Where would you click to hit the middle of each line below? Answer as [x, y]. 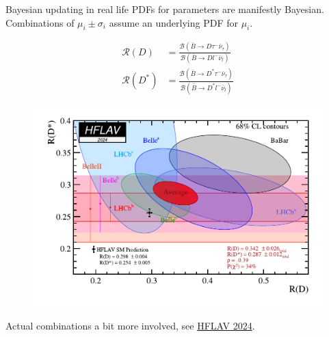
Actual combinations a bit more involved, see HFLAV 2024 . [130, 325]
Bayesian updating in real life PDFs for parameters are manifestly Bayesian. [165, 9]
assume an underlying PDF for [173, 22]
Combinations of [40, 22]
